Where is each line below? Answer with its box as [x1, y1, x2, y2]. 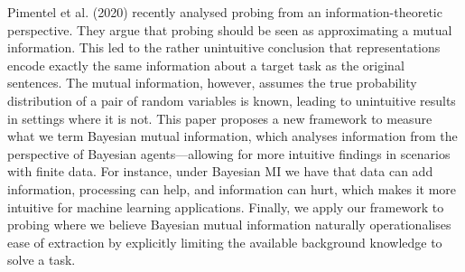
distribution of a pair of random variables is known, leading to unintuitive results [7, 90, 456, 109]
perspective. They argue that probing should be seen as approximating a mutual [7, 20, 452, 39]
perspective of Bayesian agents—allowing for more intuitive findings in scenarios [7, 144, 451, 163]
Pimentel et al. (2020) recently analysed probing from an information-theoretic [7, 3, 442, 21]
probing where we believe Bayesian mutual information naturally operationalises [7, 215, 451, 234]
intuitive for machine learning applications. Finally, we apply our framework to [7, 197, 444, 216]
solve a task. [7, 250, 76, 269]
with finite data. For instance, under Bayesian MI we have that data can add [7, 162, 433, 181]
